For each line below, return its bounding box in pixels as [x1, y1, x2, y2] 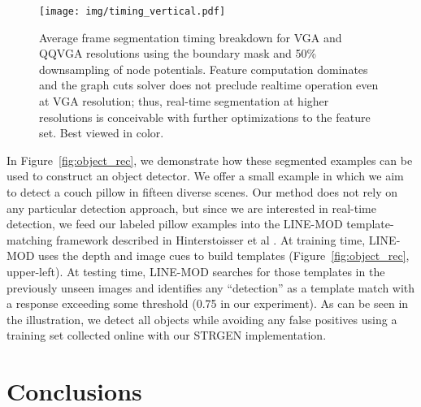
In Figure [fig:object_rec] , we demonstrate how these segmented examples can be [7, 151, 413, 168]
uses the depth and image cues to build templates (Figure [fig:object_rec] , [38, 247, 410, 264]
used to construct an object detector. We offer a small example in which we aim [7, 167, 404, 184]
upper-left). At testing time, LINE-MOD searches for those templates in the [7, 262, 385, 279]
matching [7, 231, 53, 248]
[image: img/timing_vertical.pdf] [39, 6, 226, 17]
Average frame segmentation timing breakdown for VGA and [39, 28, 342, 45]
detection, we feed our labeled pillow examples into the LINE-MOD [7, 215, 343, 232]
